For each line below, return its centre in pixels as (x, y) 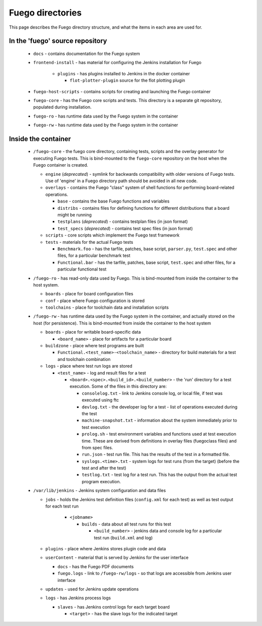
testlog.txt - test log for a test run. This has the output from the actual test (159, 475)
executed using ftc (100, 400)
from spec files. (98, 447)
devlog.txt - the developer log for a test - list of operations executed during (160, 407)
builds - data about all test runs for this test (127, 524)
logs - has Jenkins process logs (78, 598)
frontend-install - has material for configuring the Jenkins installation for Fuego (117, 63)
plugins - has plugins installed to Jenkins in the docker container (124, 73)
